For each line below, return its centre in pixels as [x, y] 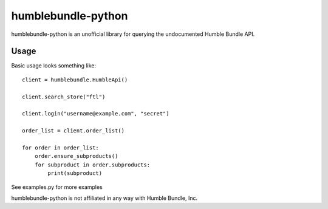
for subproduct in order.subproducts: [92, 165]
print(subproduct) [75, 173]
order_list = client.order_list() [73, 131]
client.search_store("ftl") [64, 97]
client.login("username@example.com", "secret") [96, 114]
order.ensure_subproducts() [76, 156]
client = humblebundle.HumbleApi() [75, 80]
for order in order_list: [61, 148]
